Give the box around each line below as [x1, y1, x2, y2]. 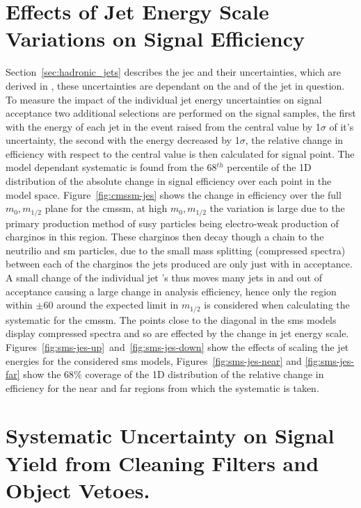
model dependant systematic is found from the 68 [6, 160, 217, 174]
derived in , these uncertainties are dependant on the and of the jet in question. [6, 78, 345, 92]
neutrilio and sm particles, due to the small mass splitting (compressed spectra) [6, 243, 346, 257]
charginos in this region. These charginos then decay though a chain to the [6, 229, 324, 244]
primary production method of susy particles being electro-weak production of [6, 215, 339, 230]
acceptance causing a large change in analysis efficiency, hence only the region [6, 284, 337, 298]
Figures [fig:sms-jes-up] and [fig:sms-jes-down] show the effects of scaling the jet [6, 339, 349, 354]
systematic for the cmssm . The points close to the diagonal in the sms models [6, 312, 337, 327]
